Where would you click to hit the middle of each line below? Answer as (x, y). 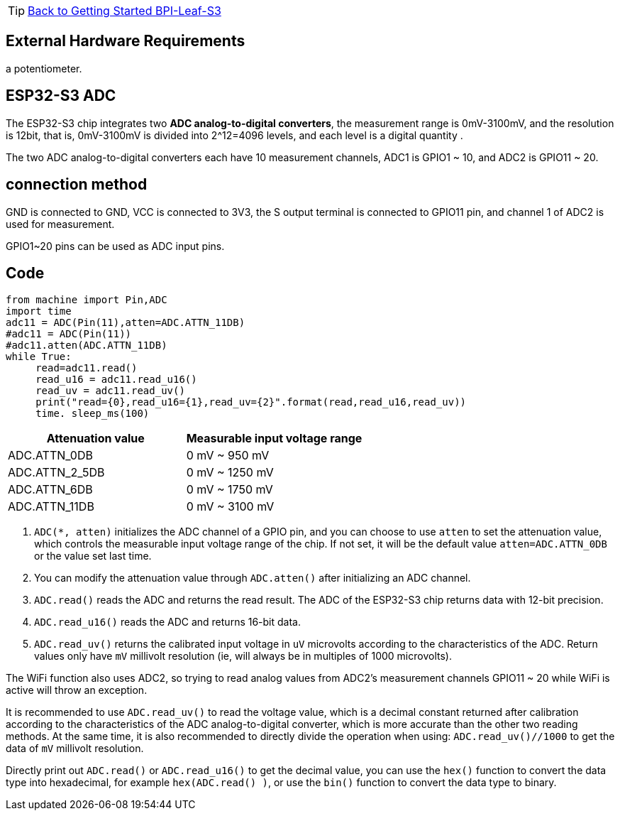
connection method (77, 185)
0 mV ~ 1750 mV (229, 490)
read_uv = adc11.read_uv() (110, 391)
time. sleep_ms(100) (93, 414)
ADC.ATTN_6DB (50, 490)
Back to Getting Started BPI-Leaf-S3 (124, 11)
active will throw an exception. (77, 690)
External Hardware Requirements (126, 41)
